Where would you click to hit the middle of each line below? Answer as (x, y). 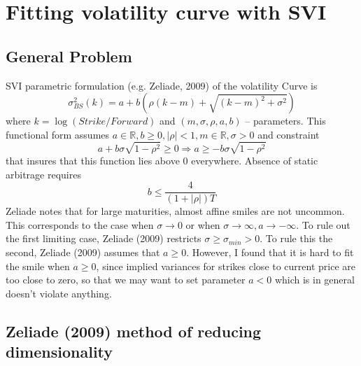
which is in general (314, 280)
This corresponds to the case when (80, 224)
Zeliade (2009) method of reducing (134, 331)
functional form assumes (58, 134)
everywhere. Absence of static (255, 160)
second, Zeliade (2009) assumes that (83, 252)
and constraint (289, 134)
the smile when (38, 266)
